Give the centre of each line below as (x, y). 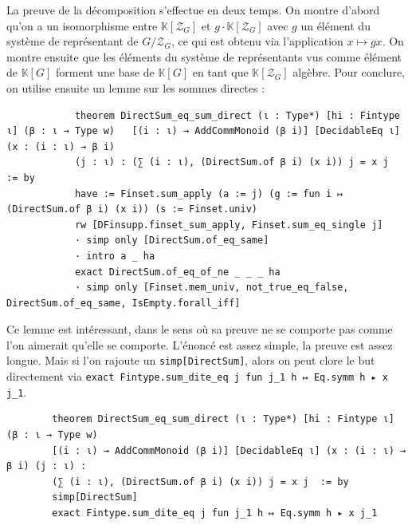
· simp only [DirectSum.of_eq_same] (172, 241)
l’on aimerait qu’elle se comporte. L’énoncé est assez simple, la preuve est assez (200, 344)
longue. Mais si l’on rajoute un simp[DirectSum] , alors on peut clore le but (191, 360)
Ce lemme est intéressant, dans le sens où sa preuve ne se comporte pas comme (200, 329)
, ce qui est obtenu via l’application (257, 41)
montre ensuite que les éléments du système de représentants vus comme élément (204, 56)
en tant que (220, 72)
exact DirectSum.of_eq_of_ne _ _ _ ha (177, 272)
